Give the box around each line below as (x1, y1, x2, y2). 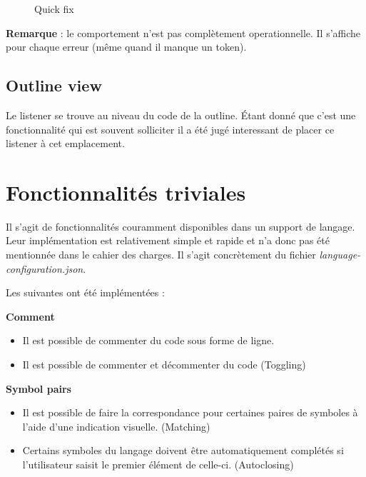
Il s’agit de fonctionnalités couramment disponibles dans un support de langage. (6, 219, 355, 234)
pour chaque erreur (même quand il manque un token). (6, 39, 247, 54)
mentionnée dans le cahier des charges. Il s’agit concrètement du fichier (6, 247, 316, 262)
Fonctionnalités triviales (6, 177, 246, 206)
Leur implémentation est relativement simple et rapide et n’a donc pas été (6, 233, 330, 248)
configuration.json (6, 261, 83, 276)
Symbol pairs (6, 381, 71, 396)
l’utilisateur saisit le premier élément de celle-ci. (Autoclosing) (22, 457, 294, 472)
